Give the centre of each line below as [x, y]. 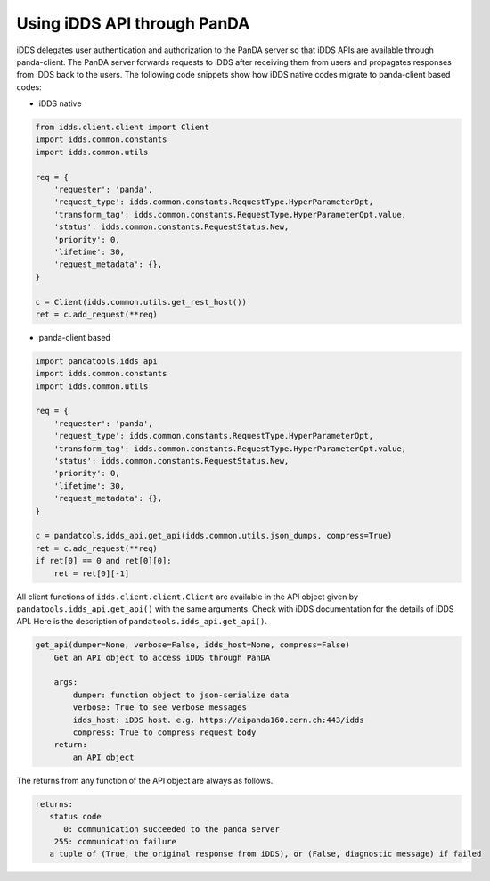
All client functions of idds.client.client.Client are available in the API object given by [188, 597]
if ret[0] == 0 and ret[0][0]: [104, 561]
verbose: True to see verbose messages [159, 708]
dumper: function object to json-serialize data [181, 695]
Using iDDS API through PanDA [133, 23]
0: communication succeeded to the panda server [171, 829]
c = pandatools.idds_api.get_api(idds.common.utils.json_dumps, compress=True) [214, 536]
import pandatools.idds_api [96, 361]
